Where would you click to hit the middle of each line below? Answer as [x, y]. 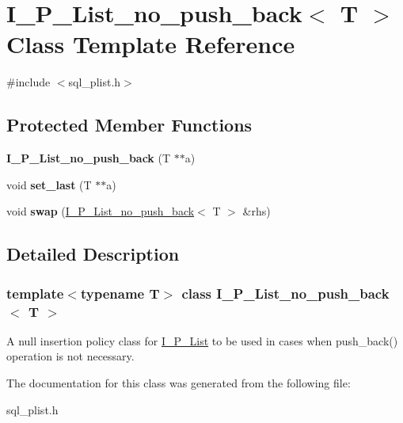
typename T [120, 293]
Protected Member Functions [129, 125]
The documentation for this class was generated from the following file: [179, 383]
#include [29, 82]
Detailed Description [93, 254]
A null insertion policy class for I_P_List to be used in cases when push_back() [202, 340]
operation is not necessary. [70, 356]
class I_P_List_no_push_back [285, 293]
